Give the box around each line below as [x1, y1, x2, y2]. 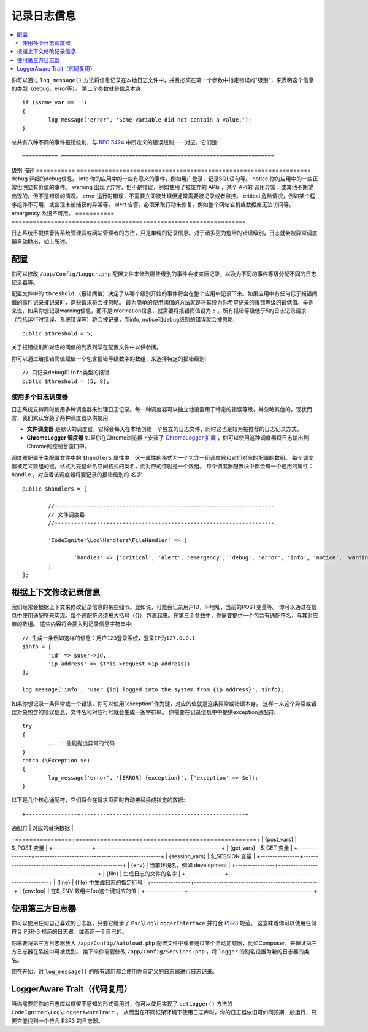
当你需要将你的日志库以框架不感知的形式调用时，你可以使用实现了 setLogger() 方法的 [11, 999, 233, 1007]
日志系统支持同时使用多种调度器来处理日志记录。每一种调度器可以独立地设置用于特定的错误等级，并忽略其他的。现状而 [11, 405, 312, 413]
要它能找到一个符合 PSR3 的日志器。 [11, 1017, 104, 1025]
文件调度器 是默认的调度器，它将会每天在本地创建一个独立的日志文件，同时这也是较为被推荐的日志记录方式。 [26, 425, 302, 433]
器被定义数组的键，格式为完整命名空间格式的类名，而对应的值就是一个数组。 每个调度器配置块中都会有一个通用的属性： [11, 462, 314, 470]
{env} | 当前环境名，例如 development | [131, 861, 231, 869]
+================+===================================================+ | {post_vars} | [11, 836, 297, 843]
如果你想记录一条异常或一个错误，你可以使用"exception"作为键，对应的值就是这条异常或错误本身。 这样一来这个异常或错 [11, 700, 317, 707]
